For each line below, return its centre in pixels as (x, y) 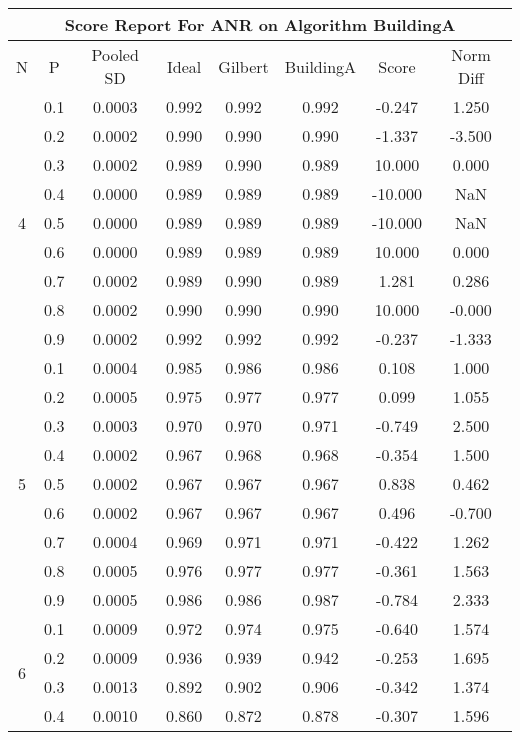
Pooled (115, 54)
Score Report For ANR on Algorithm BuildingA (260, 24)
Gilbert (243, 66)
